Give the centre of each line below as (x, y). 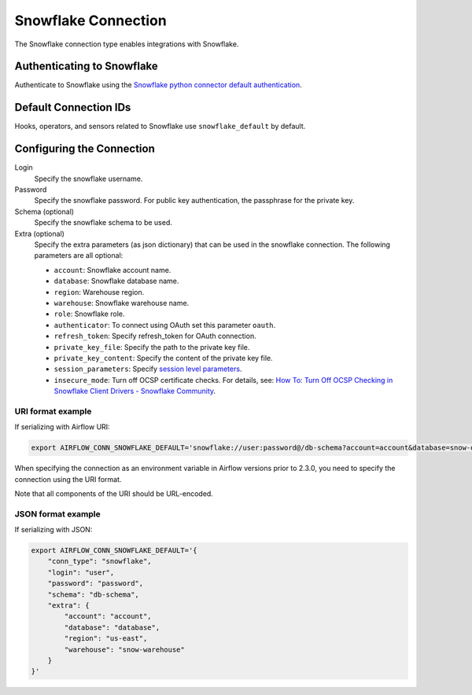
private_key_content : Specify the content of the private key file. (163, 358)
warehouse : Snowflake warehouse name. (122, 303)
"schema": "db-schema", (93, 594)
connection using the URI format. (68, 479)
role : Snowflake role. (89, 314)
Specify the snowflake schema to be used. (103, 222)
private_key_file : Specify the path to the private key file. (152, 347)
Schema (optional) (44, 211)
